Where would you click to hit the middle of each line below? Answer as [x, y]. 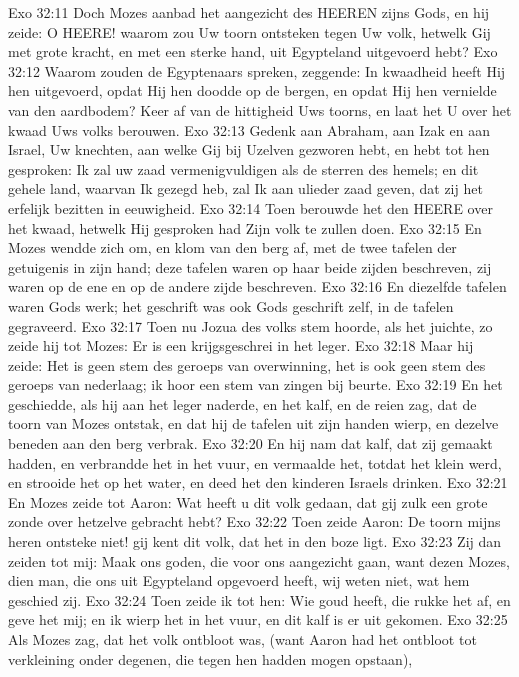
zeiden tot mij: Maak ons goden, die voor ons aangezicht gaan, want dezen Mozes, [259, 560]
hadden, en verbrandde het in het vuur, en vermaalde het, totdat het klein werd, [255, 462]
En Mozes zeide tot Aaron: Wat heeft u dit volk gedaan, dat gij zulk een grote [248, 501]
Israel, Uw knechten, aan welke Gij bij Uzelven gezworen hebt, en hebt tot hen [249, 149]
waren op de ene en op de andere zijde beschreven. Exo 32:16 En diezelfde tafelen [257, 286]
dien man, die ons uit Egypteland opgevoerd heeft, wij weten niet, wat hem [239, 580]
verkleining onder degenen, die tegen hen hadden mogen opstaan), [210, 658]
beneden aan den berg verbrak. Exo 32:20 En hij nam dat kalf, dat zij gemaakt [250, 443]
